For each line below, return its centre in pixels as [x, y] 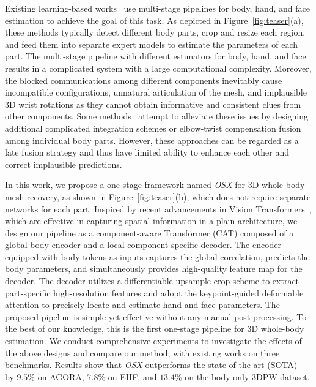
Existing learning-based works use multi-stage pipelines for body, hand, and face [157, 8]
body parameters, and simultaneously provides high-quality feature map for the [154, 269]
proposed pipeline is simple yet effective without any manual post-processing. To [156, 316]
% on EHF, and [127, 376]
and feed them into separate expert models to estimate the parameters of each [152, 44]
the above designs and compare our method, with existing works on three [142, 352]
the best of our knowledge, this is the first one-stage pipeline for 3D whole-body [155, 329]
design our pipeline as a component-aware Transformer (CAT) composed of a [149, 232]
